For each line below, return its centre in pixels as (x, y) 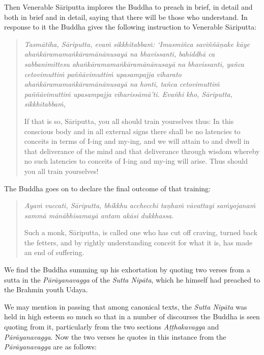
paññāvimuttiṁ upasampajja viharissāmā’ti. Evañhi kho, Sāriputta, (128, 94)
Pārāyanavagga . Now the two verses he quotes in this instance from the (115, 336)
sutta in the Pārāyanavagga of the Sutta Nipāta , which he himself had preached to (132, 279)
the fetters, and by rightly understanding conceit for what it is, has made (138, 242)
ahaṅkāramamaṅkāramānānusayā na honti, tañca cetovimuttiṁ (122, 84)
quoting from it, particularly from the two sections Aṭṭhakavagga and (112, 327)
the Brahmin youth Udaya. (46, 289)
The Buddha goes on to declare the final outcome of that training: (107, 188)
